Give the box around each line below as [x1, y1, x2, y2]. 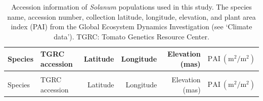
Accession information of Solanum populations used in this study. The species [11, 2, 252, 12]
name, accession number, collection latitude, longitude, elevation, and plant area [7, 11, 256, 22]
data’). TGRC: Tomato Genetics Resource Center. [54, 31, 209, 41]
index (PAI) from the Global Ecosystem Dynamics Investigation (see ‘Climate [11, 21, 252, 32]
